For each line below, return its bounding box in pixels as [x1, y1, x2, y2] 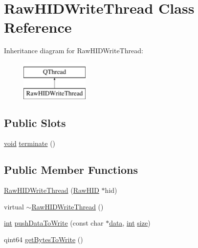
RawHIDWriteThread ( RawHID [4, 185, 99, 195]
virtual [4, 201, 24, 211]
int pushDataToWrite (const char [4, 218, 104, 228]
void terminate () [4, 138, 56, 148]
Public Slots [4, 115, 66, 130]
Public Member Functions [4, 162, 138, 177]
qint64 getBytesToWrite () [4, 234, 83, 244]
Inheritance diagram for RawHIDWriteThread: [4, 45, 143, 56]
